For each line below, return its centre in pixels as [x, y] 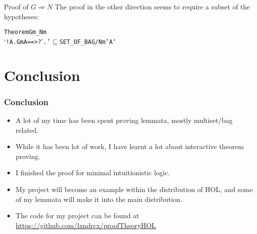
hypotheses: [21, 16]
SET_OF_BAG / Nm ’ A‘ [88, 42]
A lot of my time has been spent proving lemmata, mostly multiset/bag [124, 120]
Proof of [16, 6]
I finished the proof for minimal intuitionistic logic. [93, 173]
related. [27, 130]
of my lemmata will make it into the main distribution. [99, 199]
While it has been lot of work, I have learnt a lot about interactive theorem [130, 146]
